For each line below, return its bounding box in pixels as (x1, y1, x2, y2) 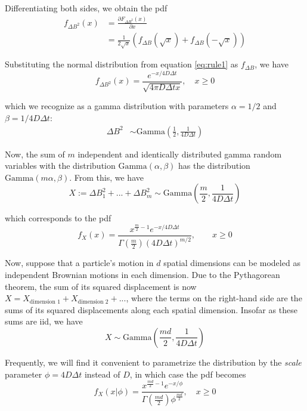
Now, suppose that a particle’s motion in (5, 257, 154, 269)
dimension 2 (77, 298, 108, 305)
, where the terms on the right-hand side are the (126, 292, 302, 304)
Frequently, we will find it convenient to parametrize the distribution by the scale (5, 356, 302, 368)
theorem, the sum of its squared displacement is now (5, 280, 197, 292)
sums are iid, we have (5, 315, 83, 327)
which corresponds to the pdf (5, 212, 111, 224)
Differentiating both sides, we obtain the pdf (5, 2, 168, 14)
